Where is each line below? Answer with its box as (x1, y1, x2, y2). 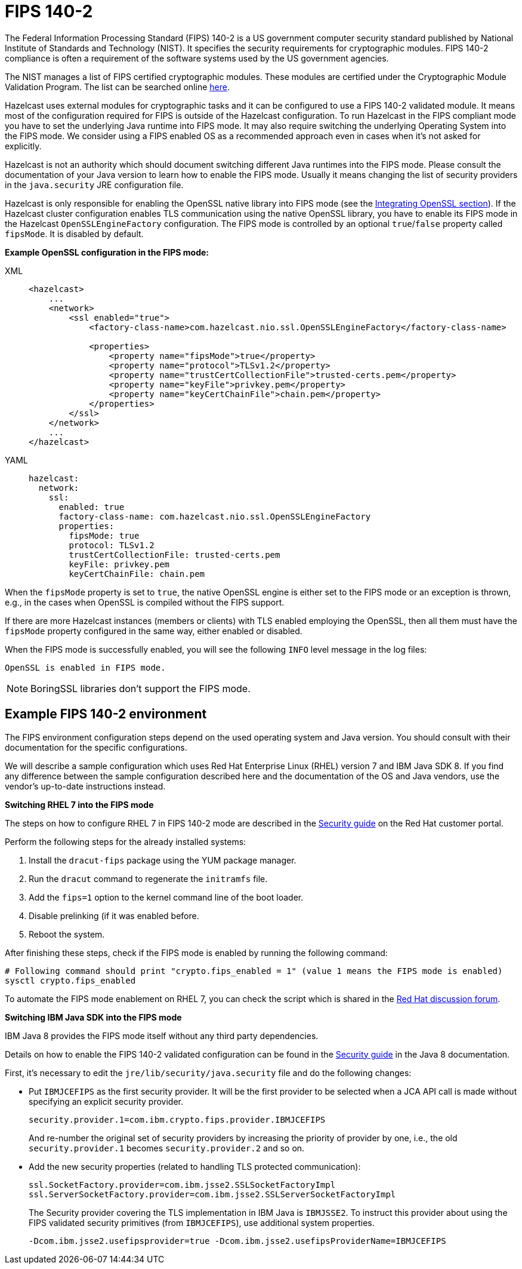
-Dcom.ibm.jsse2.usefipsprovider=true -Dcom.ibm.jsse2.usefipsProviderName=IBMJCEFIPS (29, 1236, 446, 1246)
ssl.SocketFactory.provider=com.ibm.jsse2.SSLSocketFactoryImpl (29, 1179, 336, 1190)
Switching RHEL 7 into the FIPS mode (5, 799, 154, 810)
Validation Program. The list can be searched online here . (5, 81, 230, 92)
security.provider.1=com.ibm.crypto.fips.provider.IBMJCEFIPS (29, 1114, 326, 1124)
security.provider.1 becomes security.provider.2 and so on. (29, 1142, 305, 1153)
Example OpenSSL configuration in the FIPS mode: (5, 247, 209, 257)
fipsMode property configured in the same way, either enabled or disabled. (5, 625, 302, 636)
